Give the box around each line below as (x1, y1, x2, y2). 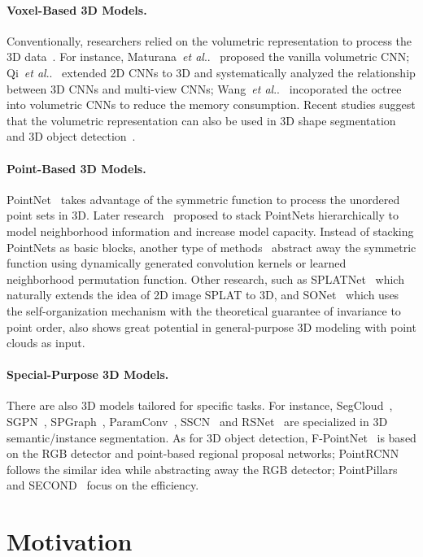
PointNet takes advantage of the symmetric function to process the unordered (7, 190, 400, 207)
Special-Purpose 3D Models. (7, 366, 169, 383)
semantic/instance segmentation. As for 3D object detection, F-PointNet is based (7, 429, 416, 446)
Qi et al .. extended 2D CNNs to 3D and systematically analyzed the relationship (7, 63, 416, 81)
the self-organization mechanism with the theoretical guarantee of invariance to (7, 302, 401, 319)
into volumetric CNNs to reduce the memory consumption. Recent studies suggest (7, 96, 416, 113)
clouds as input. (7, 334, 85, 351)
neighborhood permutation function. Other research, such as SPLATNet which (7, 270, 404, 287)
